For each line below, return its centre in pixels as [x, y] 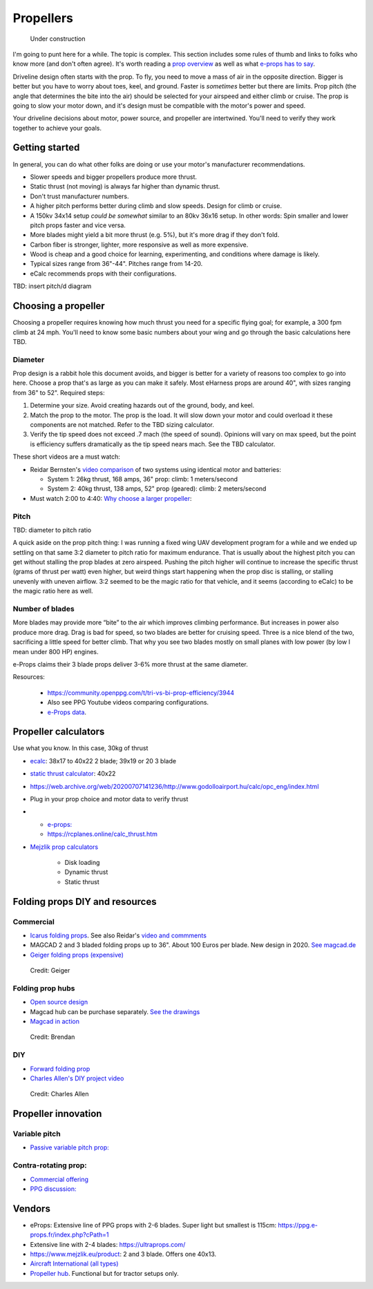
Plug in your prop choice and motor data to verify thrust [109, 799]
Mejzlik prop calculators [64, 847]
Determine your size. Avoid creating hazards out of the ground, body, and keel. [142, 405]
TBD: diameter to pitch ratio [52, 530]
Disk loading [82, 862]
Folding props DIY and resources [85, 901]
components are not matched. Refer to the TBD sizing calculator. [122, 425]
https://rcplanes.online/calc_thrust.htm [103, 834]
